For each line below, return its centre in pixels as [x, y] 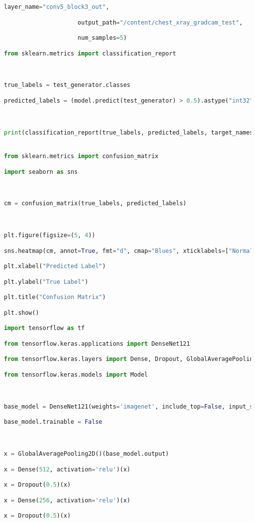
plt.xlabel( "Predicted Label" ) [55, 266]
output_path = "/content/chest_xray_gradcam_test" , [160, 22]
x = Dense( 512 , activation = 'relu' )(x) [67, 469]
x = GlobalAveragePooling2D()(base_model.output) [87, 454]
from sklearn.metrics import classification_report [90, 53]
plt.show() [22, 313]
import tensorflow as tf [44, 328]
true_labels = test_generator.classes [67, 85]
